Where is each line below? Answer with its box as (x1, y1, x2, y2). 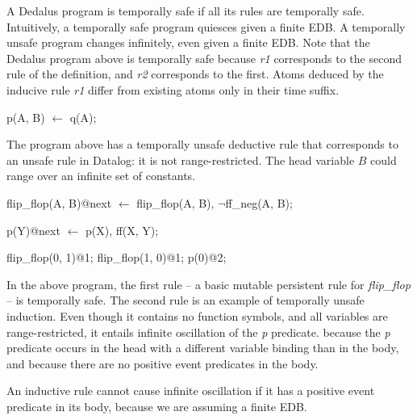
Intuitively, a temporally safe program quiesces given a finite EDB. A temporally (6, 18, 406, 35)
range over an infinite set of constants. (6, 167, 196, 184)
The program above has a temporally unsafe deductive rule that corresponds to (6, 136, 398, 153)
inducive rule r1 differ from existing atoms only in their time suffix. (6, 81, 340, 98)
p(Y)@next (6, 221, 60, 238)
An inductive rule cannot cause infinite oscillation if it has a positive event (6, 382, 375, 399)
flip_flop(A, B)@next (6, 194, 112, 211)
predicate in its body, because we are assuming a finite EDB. (6, 397, 307, 414)
